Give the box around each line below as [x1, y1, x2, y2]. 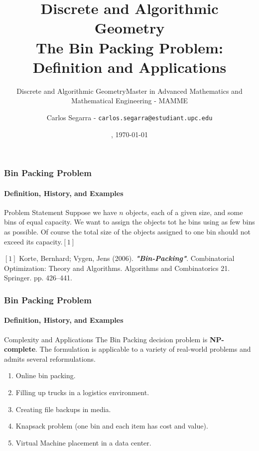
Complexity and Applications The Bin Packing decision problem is [4, 334, 208, 344]
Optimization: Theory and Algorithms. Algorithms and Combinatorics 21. [4, 262, 230, 273]
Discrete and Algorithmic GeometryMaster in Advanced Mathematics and [16, 85, 243, 96]
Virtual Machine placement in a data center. [15, 437, 151, 448]
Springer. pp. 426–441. [4, 272, 73, 283]
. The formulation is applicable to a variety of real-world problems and [35, 344, 251, 354]
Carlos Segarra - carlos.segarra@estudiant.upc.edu [46, 112, 213, 122]
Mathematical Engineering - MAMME [71, 95, 188, 106]
